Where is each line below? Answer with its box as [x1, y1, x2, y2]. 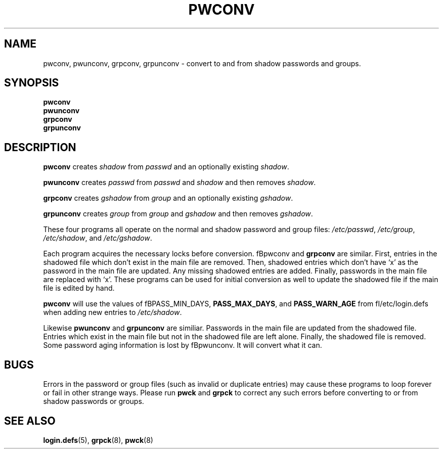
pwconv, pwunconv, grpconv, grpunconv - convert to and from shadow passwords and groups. [43, 59, 361, 68]
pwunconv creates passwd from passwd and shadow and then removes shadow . [43, 178, 316, 187]
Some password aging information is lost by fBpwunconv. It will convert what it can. [43, 341, 322, 350]
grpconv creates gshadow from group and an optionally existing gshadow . [43, 194, 293, 203]
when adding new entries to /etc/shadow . [43, 308, 182, 317]
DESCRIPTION [4, 141, 76, 154]
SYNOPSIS [4, 76, 59, 89]
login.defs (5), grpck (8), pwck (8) [43, 435, 153, 444]
